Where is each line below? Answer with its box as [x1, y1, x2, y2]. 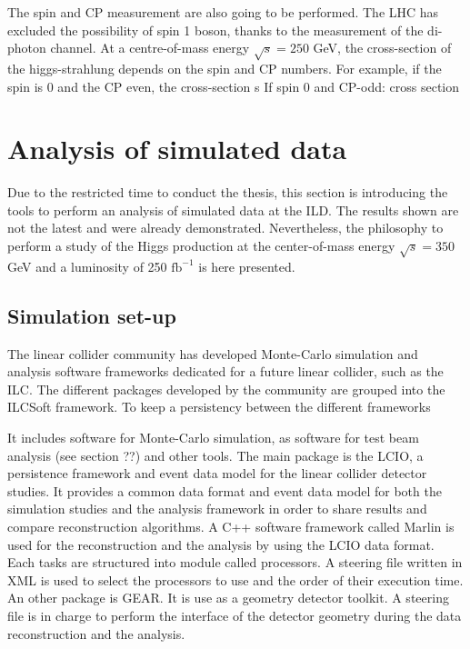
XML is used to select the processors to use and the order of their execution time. [7, 570, 464, 589]
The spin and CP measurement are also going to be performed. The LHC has [7, 3, 439, 21]
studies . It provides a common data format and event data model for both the [7, 481, 442, 500]
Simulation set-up [7, 301, 176, 329]
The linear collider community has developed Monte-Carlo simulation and [7, 344, 418, 363]
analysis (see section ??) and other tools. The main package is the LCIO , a [7, 445, 424, 464]
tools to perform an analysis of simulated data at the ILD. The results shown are [7, 200, 459, 219]
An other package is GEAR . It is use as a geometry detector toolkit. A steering [7, 588, 449, 607]
